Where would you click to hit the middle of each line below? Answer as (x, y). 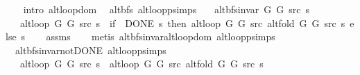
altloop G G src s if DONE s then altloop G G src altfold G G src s (182, 23)
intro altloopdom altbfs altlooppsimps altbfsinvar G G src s (166, 9)
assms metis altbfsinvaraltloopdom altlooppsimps (161, 36)
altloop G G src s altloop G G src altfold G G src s (142, 64)
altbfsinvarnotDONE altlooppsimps (91, 50)
